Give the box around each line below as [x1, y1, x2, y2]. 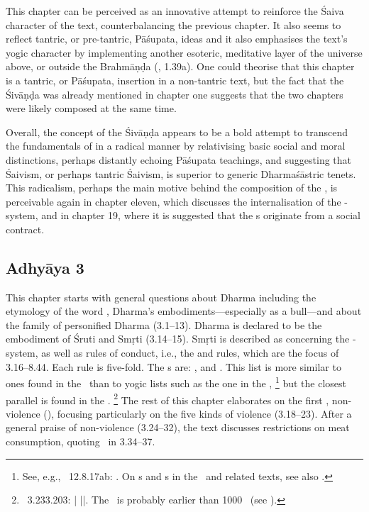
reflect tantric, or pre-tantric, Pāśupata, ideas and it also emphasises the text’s [6, 31, 348, 46]
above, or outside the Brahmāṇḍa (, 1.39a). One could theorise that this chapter [6, 59, 355, 74]
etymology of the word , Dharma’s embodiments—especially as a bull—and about [6, 304, 362, 318]
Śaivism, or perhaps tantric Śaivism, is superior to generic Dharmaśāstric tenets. [6, 166, 356, 181]
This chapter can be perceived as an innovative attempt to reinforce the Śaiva [6, 4, 344, 18]
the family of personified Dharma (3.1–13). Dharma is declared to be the [6, 317, 322, 332]
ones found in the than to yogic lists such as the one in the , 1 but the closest [6, 374, 347, 390]
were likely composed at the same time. [6, 101, 177, 116]
